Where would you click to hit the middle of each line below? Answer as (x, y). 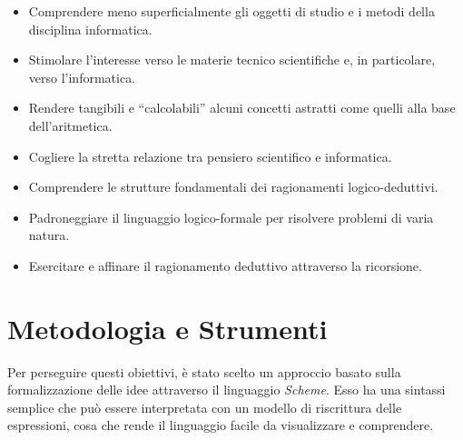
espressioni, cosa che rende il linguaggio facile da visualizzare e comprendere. (221, 425)
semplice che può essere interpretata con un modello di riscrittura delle (205, 407)
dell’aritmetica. (70, 125)
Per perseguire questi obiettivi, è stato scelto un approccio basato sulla (204, 371)
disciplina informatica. (90, 29)
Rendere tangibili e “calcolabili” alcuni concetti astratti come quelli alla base (242, 108)
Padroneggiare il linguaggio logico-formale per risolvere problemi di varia (231, 217)
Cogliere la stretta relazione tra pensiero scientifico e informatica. (210, 156)
